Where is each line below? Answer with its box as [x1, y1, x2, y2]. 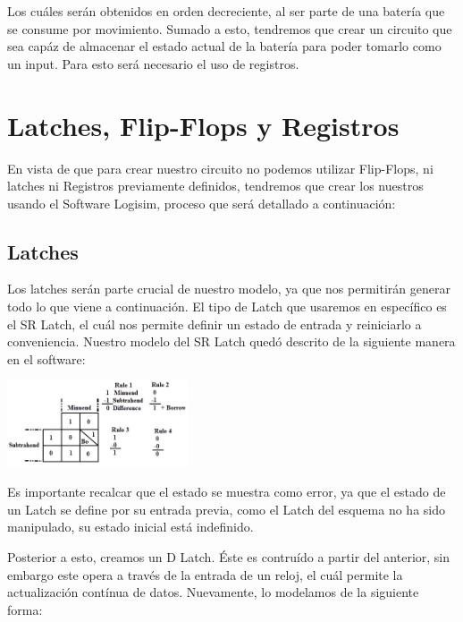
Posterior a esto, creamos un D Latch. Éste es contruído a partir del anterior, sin [7, 547, 450, 566]
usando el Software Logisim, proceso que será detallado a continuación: [7, 193, 396, 212]
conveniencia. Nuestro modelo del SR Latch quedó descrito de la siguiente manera [7, 332, 456, 351]
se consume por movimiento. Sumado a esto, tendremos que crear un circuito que [7, 19, 452, 38]
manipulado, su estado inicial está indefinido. [7, 517, 254, 536]
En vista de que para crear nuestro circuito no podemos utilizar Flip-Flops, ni [7, 158, 434, 177]
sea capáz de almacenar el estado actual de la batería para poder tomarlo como [7, 37, 442, 55]
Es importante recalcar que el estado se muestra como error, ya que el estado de [7, 482, 446, 501]
